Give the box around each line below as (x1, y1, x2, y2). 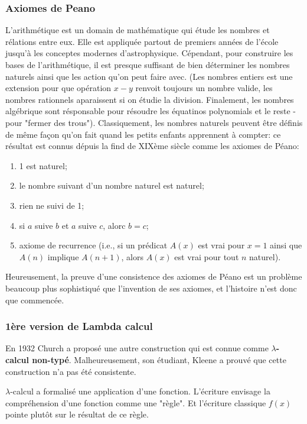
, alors (121, 250, 143, 263)
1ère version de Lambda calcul (5, 319, 153, 334)
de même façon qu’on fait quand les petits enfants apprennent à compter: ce (5, 128, 281, 140)
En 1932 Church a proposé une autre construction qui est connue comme (5, 342, 269, 354)
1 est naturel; (19, 159, 67, 171)
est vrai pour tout (174, 250, 239, 263)
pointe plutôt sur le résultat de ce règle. (5, 408, 149, 420)
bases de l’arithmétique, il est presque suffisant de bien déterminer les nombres (5, 59, 290, 70)
